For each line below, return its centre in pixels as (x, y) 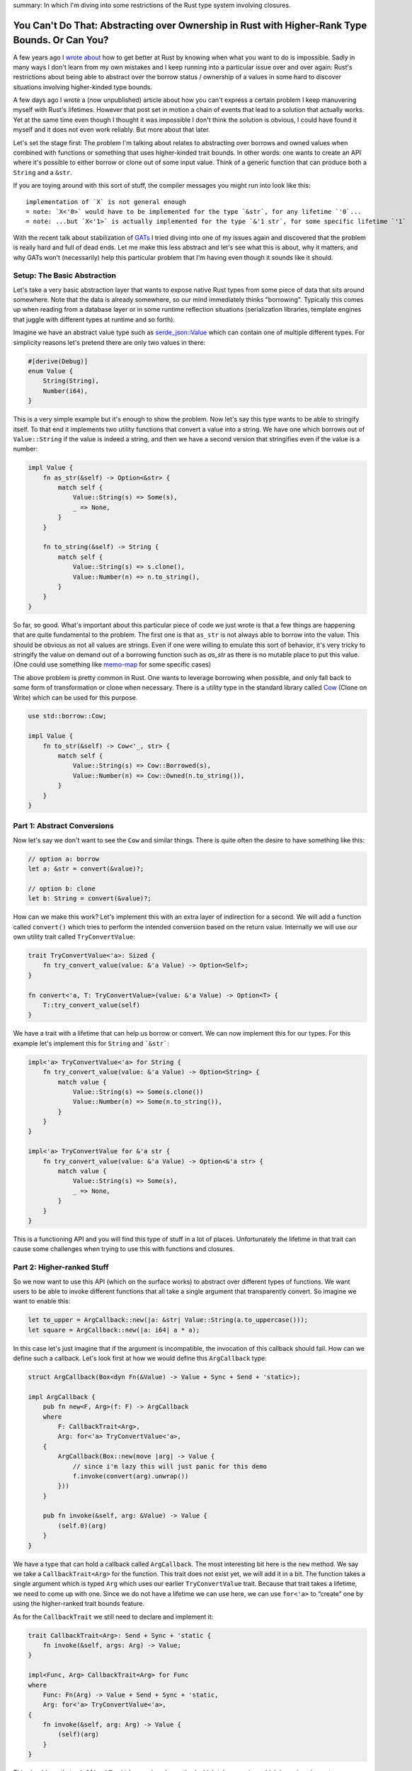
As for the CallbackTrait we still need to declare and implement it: (113, 1617)
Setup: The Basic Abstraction (65, 276)
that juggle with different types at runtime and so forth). (94, 319)
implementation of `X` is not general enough (106, 202)
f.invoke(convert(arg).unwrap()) (131, 1476)
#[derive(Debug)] (58, 361)
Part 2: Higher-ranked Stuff (61, 1267)
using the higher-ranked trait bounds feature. (79, 1604)
